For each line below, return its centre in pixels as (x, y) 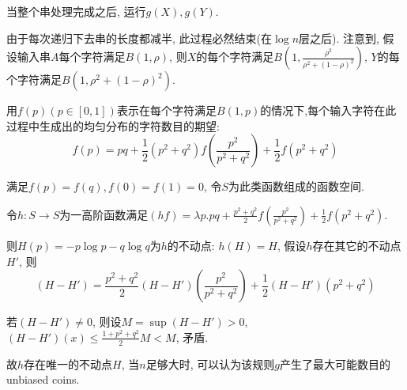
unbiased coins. (43, 379)
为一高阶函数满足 (104, 214)
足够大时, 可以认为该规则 (210, 363)
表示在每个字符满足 (166, 110)
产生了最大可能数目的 (335, 363)
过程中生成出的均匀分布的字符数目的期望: (113, 125)
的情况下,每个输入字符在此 (328, 110)
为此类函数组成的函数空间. (296, 186)
